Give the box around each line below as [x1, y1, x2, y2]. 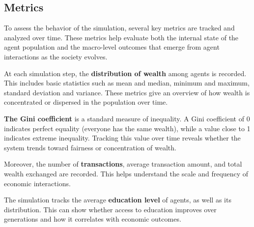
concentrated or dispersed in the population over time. [4, 97, 168, 107]
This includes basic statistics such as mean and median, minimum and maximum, [4, 78, 250, 88]
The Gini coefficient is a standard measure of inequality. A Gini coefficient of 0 [4, 113, 250, 123]
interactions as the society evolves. [4, 51, 108, 61]
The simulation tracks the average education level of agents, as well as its [4, 195, 231, 205]
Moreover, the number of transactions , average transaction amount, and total [4, 159, 242, 169]
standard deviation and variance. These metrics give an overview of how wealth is [4, 87, 250, 97]
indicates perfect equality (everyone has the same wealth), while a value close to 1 [4, 123, 251, 133]
